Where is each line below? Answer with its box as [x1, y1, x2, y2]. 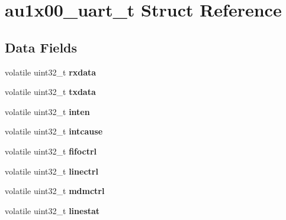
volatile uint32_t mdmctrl [5, 185, 105, 197]
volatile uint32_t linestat [5, 204, 100, 216]
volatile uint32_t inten [5, 105, 90, 117]
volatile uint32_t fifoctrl [5, 145, 97, 157]
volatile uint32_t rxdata [5, 65, 97, 78]
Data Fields [5, 38, 78, 56]
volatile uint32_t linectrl [5, 165, 98, 177]
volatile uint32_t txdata [5, 86, 96, 98]
